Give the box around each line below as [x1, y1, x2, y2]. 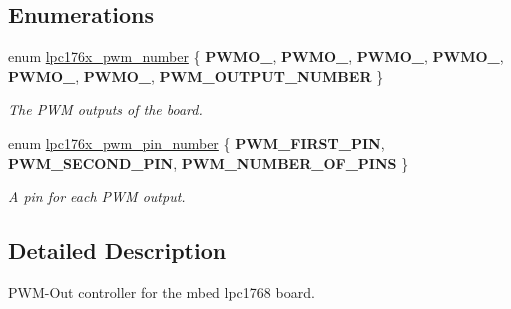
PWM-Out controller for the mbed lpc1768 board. [8, 281, 315, 302]
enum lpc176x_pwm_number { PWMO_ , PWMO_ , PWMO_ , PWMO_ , [8, 46, 504, 67]
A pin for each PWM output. [8, 186, 186, 207]
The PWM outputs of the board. [8, 99, 203, 120]
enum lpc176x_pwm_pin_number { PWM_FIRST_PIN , [8, 132, 385, 153]
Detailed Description [8, 235, 227, 266]
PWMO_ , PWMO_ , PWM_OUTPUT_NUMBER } [8, 65, 384, 86]
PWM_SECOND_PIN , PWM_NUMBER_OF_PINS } [8, 152, 409, 173]
